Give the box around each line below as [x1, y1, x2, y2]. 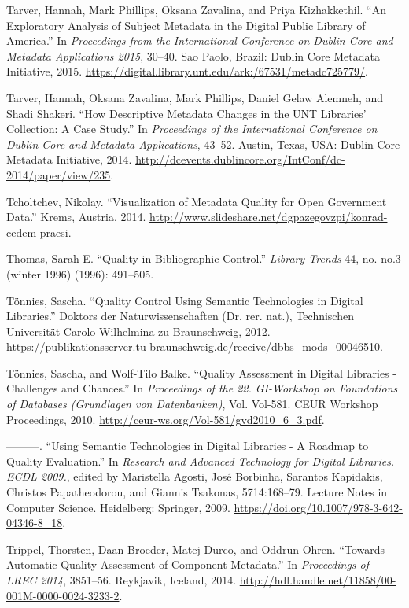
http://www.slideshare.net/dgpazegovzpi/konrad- [149, 208, 388, 225]
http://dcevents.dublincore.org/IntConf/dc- [135, 151, 345, 168]
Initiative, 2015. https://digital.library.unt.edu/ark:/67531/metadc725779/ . [6, 63, 368, 79]
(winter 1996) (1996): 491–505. [6, 265, 154, 282]
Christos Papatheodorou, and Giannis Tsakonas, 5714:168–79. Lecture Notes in [6, 484, 388, 500]
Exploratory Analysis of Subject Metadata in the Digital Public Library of [6, 17, 366, 33]
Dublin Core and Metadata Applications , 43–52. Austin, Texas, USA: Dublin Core [6, 135, 400, 152]
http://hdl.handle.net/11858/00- [239, 572, 396, 588]
